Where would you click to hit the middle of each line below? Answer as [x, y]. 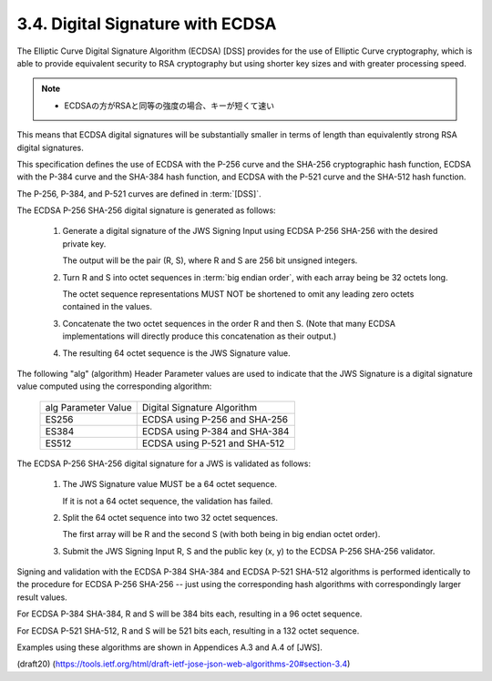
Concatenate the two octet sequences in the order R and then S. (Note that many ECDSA [229, 323]
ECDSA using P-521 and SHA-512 [213, 443]
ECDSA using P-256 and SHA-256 [215, 419]
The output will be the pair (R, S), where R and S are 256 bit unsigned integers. [210, 260]
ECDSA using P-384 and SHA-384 [215, 431]
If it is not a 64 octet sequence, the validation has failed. [168, 501]
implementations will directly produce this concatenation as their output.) [200, 336]
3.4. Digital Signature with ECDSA [147, 24]
